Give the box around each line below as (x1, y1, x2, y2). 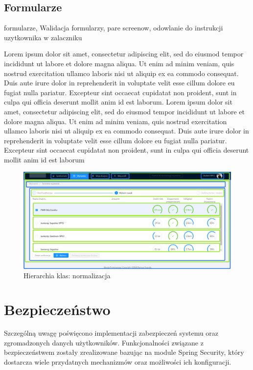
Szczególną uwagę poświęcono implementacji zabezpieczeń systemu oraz (4, 328, 219, 338)
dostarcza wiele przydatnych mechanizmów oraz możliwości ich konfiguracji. (4, 356, 231, 367)
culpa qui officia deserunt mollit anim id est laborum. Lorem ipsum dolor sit (4, 97, 232, 107)
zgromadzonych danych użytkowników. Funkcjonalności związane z (4, 337, 204, 347)
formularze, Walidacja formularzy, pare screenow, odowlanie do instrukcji (4, 23, 223, 33)
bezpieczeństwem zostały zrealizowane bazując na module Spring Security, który (4, 347, 244, 357)
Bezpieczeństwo (4, 299, 111, 319)
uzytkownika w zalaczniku (4, 32, 82, 42)
